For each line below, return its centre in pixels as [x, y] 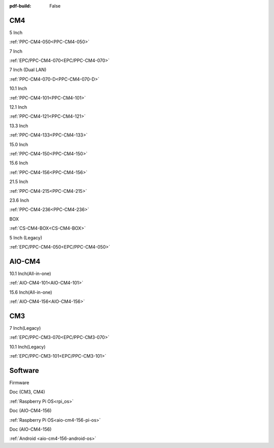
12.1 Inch [18, 107]
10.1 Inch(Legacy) [27, 347]
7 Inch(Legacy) [25, 328]
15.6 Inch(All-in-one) [31, 292]
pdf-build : [20, 6]
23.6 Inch [19, 200]
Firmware [19, 383]
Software [24, 370]
